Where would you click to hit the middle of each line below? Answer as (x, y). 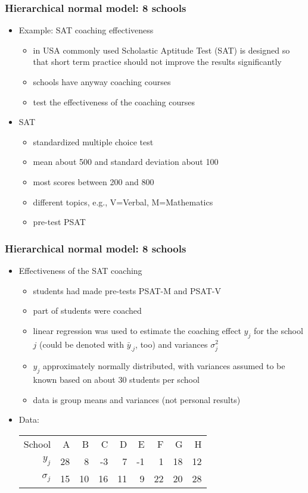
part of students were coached (87, 311)
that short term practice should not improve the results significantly (157, 62)
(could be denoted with (82, 344)
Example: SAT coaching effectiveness (86, 30)
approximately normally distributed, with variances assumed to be (164, 366)
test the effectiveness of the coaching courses (114, 102)
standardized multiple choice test (93, 141)
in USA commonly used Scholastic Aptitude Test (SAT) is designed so (161, 50)
